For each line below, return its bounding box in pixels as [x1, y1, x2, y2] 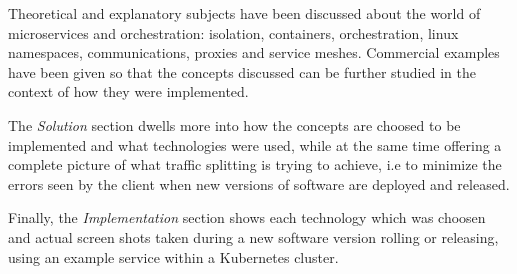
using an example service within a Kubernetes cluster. [8, 246, 339, 267]
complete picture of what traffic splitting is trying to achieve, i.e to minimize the [8, 154, 502, 175]
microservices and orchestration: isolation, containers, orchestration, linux [8, 22, 459, 43]
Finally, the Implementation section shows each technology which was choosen [8, 207, 486, 228]
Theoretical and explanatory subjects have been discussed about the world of [8, 3, 481, 23]
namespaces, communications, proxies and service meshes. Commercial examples [8, 42, 500, 63]
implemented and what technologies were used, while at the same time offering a [8, 134, 502, 155]
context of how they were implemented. [8, 81, 249, 102]
